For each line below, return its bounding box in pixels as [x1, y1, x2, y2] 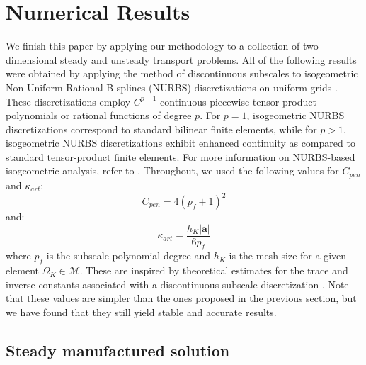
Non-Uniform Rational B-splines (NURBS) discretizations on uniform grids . [6, 79, 338, 94]
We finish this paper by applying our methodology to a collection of [6, 38, 300, 53]
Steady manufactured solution [6, 339, 230, 361]
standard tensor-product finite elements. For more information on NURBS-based [6, 149, 355, 164]
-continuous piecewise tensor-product [156, 94, 316, 108]
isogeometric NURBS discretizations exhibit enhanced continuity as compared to [6, 135, 355, 150]
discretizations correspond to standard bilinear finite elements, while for [6, 121, 317, 136]
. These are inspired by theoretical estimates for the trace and [79, 263, 348, 278]
